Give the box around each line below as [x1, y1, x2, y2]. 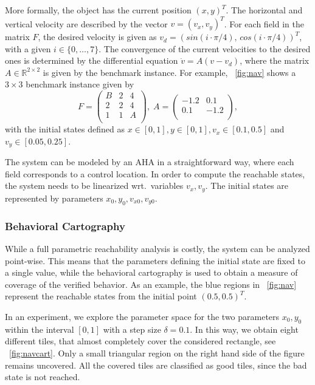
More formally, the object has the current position [5, 4, 192, 16]
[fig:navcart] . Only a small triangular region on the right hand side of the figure [9, 346, 305, 359]
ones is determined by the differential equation [5, 54, 178, 67]
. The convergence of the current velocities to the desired [99, 42, 311, 55]
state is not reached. [5, 370, 80, 383]
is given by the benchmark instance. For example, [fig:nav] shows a [43, 66, 296, 78]
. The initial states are [205, 179, 289, 192]
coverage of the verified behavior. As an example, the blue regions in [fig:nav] [5, 278, 297, 290]
